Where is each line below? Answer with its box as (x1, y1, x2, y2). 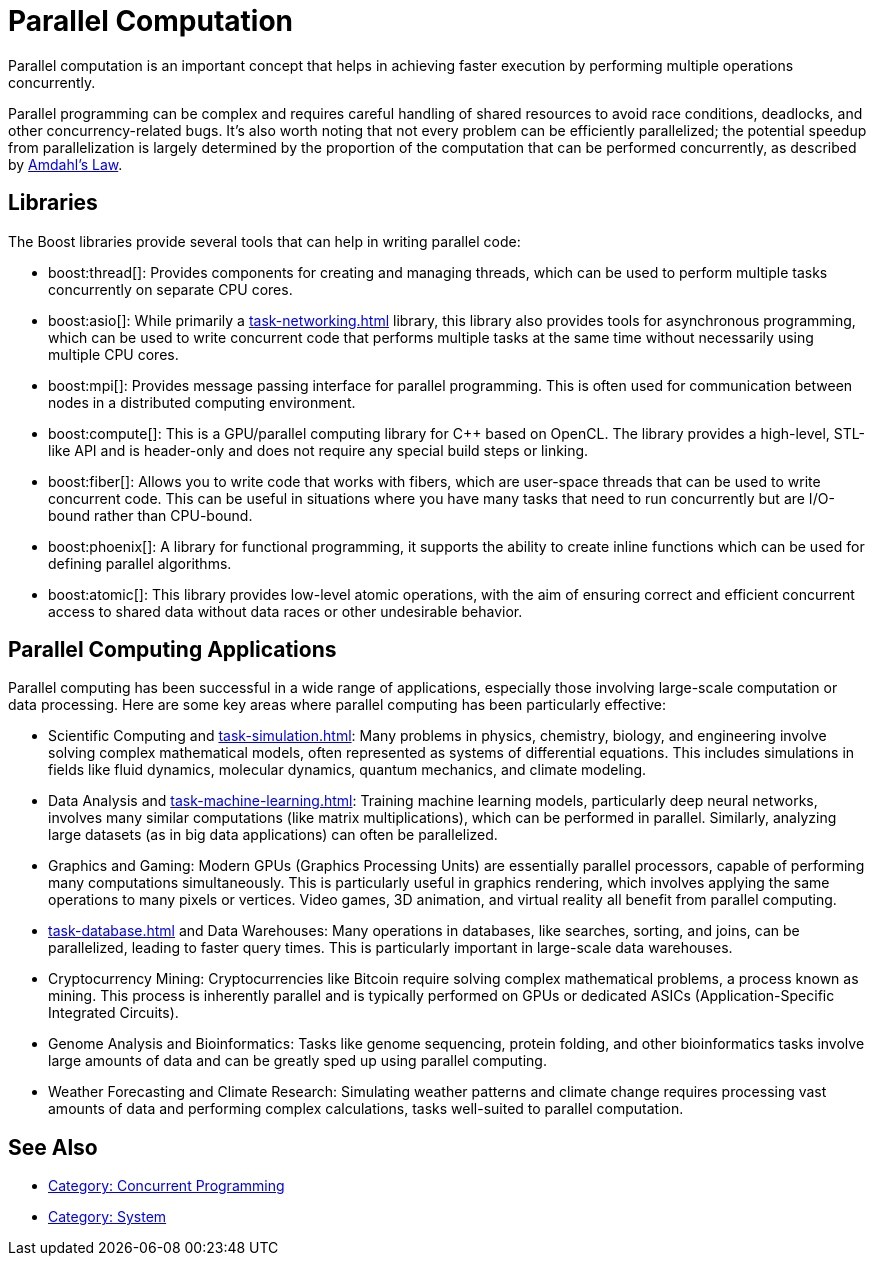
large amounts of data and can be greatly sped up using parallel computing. (48, 1052, 547, 1070)
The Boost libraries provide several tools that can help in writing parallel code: (8, 232, 521, 250)
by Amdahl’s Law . (8, 155, 123, 173)
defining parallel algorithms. (48, 554, 232, 572)
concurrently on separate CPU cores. (48, 280, 293, 298)
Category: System (48, 1208, 167, 1226)
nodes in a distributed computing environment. (48, 393, 356, 411)
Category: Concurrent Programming (48, 1177, 285, 1195)
